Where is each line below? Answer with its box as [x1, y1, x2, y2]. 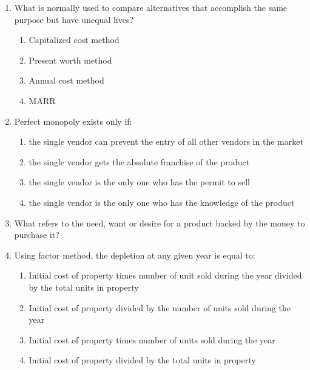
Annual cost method [29, 74, 104, 87]
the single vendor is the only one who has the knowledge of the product [29, 196, 295, 208]
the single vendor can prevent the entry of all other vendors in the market [29, 135, 303, 148]
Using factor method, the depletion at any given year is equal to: [14, 248, 255, 261]
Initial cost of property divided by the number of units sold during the [29, 301, 291, 314]
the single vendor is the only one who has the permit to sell [29, 176, 250, 188]
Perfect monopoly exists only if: [14, 114, 132, 127]
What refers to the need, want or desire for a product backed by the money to [14, 216, 305, 229]
